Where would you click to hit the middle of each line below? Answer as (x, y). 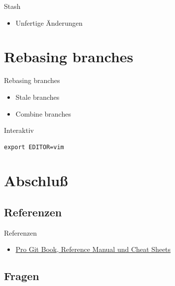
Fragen (22, 276)
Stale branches (37, 97)
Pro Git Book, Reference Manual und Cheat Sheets (93, 249)
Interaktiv (19, 130)
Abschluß (36, 181)
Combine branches (43, 113)
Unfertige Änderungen (49, 22)
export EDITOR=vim (34, 147)
